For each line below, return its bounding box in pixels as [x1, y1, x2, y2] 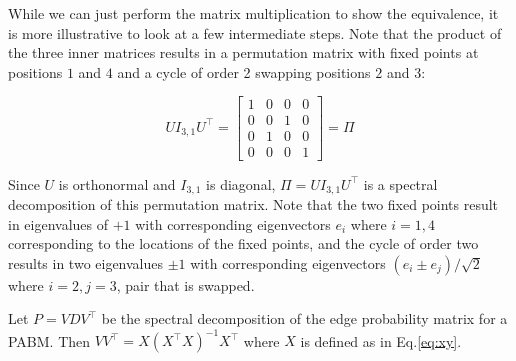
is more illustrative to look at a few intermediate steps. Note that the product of [8, 22, 502, 43]
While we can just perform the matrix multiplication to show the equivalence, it [8, 3, 499, 23]
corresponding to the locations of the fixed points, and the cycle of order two [8, 233, 479, 254]
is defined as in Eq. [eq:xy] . [300, 330, 462, 351]
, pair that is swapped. [116, 274, 255, 295]
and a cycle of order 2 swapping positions [117, 61, 371, 82]
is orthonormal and [58, 173, 176, 194]
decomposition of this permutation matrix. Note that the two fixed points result [8, 193, 499, 214]
